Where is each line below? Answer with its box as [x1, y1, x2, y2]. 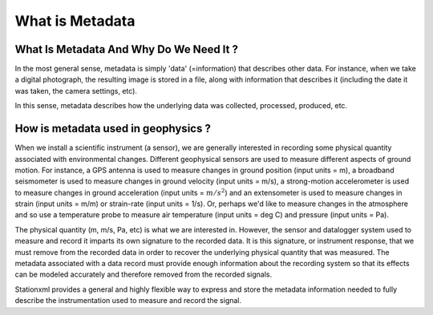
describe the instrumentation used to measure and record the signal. [14, 296, 242, 305]
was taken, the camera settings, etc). [14, 86, 138, 95]
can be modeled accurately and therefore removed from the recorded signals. [14, 269, 273, 280]
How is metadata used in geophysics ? [14, 122, 212, 135]
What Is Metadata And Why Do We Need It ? [14, 42, 238, 56]
